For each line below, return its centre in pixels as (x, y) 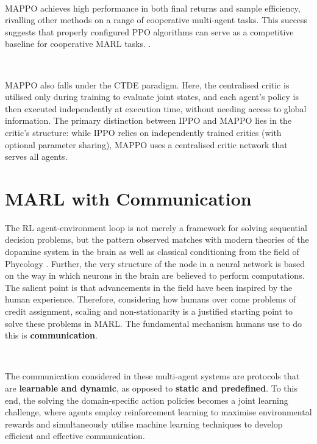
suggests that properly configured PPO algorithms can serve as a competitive (149, 31)
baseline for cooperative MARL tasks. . (78, 44)
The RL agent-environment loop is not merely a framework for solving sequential (156, 227)
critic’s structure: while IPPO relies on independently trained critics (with (143, 132)
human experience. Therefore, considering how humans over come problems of (151, 299)
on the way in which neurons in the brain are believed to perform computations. (155, 275)
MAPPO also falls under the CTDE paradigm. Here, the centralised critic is (147, 84)
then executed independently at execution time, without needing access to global (156, 108)
